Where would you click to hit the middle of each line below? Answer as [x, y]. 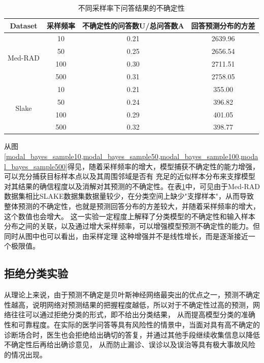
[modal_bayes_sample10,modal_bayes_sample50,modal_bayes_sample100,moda [131, 156]
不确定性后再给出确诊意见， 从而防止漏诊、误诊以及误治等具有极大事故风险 [130, 344]
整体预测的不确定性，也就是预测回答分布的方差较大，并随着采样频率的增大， [132, 206]
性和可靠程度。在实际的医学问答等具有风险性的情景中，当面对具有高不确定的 [132, 324]
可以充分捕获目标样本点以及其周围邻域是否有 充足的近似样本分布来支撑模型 [130, 176]
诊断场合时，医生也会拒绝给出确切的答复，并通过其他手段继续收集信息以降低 [132, 334]
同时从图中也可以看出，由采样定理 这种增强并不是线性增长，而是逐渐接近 [126, 236]
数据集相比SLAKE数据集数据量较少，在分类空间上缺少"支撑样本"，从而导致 [129, 196]
